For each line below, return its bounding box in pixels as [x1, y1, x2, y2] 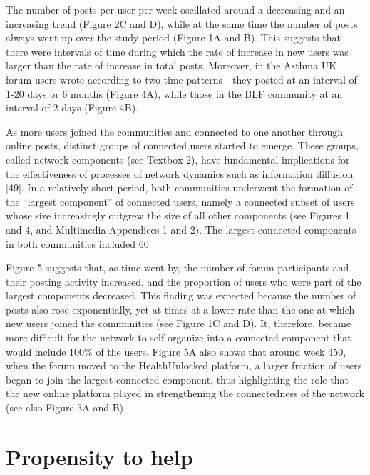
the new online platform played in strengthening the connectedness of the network [6, 386, 364, 401]
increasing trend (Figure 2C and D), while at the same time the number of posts [6, 16, 358, 31]
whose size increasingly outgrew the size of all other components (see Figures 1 [6, 208, 350, 223]
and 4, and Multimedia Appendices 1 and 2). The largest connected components [6, 221, 356, 236]
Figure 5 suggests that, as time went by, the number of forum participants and [6, 260, 349, 275]
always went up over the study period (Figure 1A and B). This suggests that [6, 30, 341, 45]
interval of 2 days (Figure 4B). [6, 100, 139, 115]
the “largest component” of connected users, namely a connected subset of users [6, 194, 355, 209]
